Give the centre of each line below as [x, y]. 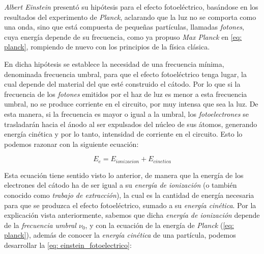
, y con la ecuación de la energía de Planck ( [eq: [159, 225]
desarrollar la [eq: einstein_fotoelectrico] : [68, 245]
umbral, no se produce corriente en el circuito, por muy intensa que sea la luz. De [131, 104]
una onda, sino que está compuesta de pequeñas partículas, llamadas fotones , [124, 27]
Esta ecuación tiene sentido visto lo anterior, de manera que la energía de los [124, 175]
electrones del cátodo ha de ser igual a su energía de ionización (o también [121, 185]
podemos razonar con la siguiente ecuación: [71, 144]
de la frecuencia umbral [40, 225]
